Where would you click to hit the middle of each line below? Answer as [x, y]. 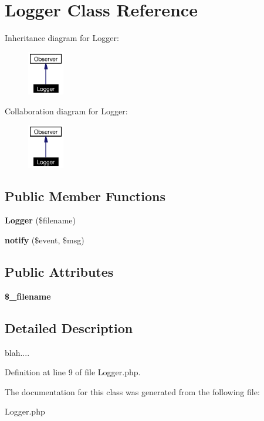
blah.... [17, 352]
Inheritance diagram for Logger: [62, 38]
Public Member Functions [85, 196]
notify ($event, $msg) [45, 240]
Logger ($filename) [40, 220]
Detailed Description [69, 327]
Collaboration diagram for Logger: [66, 111]
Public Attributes [59, 271]
